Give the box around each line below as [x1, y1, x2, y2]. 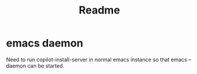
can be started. [27, 62, 64, 69]
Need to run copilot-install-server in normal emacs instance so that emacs [6, 56, 188, 63]
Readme [79, 4, 120, 17]
